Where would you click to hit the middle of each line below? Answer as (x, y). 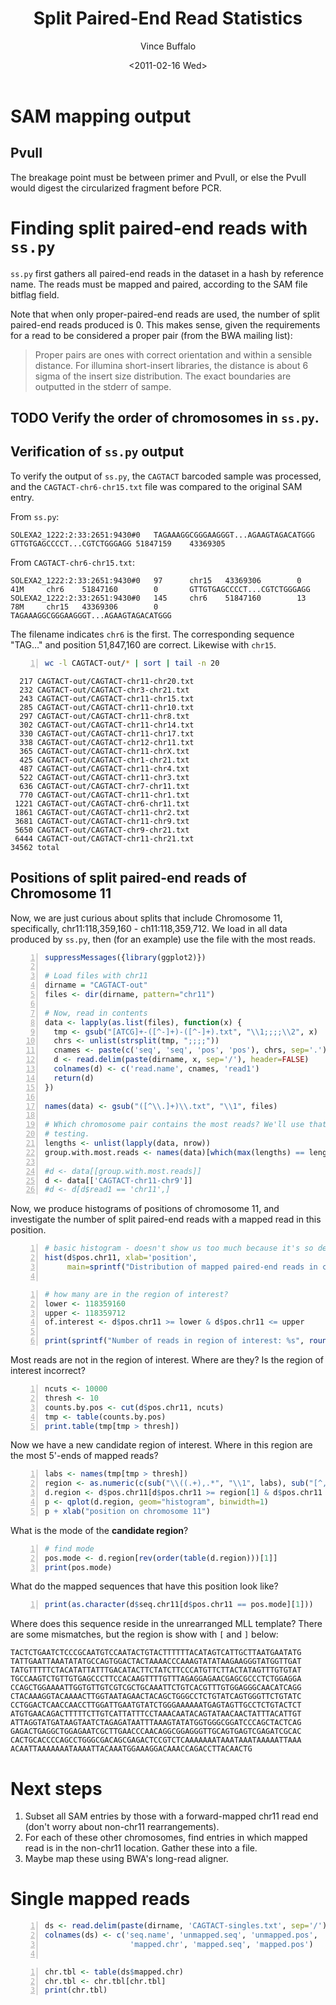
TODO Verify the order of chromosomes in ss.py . (165, 418)
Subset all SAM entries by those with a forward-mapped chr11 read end (171, 1816)
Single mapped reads (100, 1899)
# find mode (69, 1548)
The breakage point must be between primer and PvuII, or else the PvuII (158, 177)
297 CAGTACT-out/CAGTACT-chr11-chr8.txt (104, 716)
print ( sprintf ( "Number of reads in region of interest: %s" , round (188, 1341)
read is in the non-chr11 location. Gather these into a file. (141, 1848)
